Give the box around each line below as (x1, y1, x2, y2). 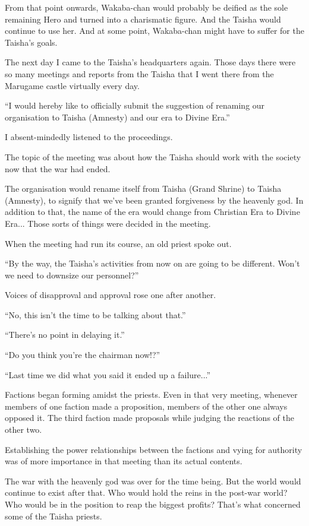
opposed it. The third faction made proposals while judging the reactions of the (5, 411, 294, 424)
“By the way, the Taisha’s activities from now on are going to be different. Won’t (5, 257, 300, 270)
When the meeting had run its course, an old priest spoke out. (5, 237, 232, 249)
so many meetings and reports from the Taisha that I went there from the (5, 67, 274, 80)
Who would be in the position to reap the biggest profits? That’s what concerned (5, 498, 301, 510)
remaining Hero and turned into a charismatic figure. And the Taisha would (5, 12, 281, 25)
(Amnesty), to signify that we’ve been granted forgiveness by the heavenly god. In (5, 194, 304, 206)
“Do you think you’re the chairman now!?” (5, 348, 160, 361)
